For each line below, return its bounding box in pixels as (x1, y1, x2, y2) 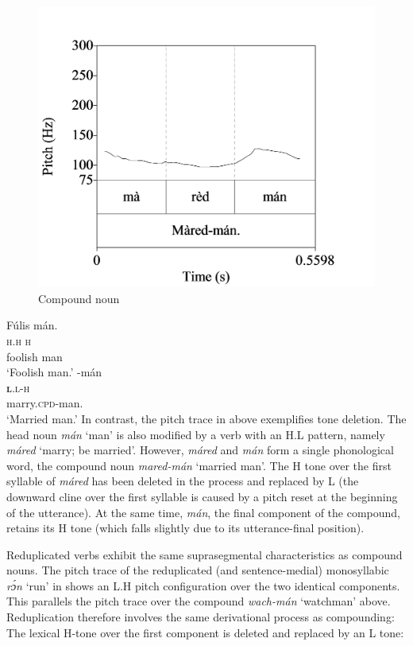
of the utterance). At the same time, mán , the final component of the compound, (6, 504, 400, 520)
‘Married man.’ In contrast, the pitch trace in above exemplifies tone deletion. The (6, 410, 407, 426)
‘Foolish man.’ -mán (6, 364, 102, 380)
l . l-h (6, 379, 30, 395)
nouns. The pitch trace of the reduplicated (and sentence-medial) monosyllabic (6, 562, 389, 578)
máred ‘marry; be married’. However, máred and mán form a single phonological (6, 442, 394, 458)
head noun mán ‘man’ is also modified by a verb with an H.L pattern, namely (6, 426, 385, 442)
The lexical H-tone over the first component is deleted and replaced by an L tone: (6, 624, 404, 640)
